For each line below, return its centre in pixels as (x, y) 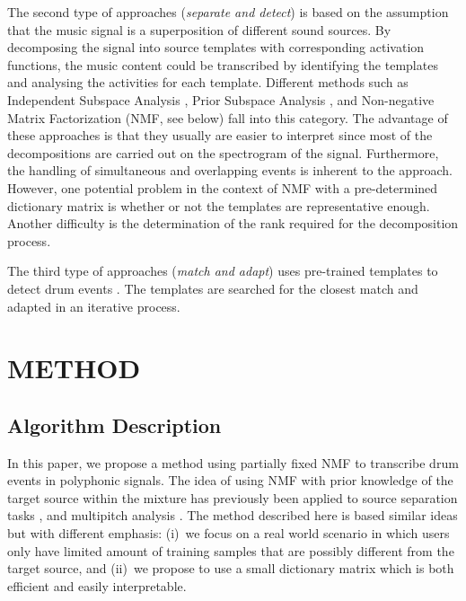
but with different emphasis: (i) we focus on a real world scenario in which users (229, 533)
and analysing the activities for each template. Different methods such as (208, 82)
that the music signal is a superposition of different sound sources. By (199, 29)
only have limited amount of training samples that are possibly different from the (231, 550)
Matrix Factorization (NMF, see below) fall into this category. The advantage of (228, 117)
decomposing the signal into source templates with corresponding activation (216, 47)
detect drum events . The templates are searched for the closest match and (213, 288)
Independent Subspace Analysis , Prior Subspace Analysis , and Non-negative (221, 99)
